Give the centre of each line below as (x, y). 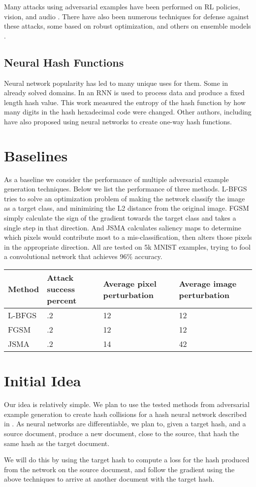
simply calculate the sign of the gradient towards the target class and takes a (120, 218)
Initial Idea (43, 381)
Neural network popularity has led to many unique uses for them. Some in (116, 83)
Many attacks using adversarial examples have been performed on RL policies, (122, 6)
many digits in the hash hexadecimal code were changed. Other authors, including (128, 112)
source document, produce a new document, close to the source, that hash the (122, 433)
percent (62, 300)
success (61, 289)
